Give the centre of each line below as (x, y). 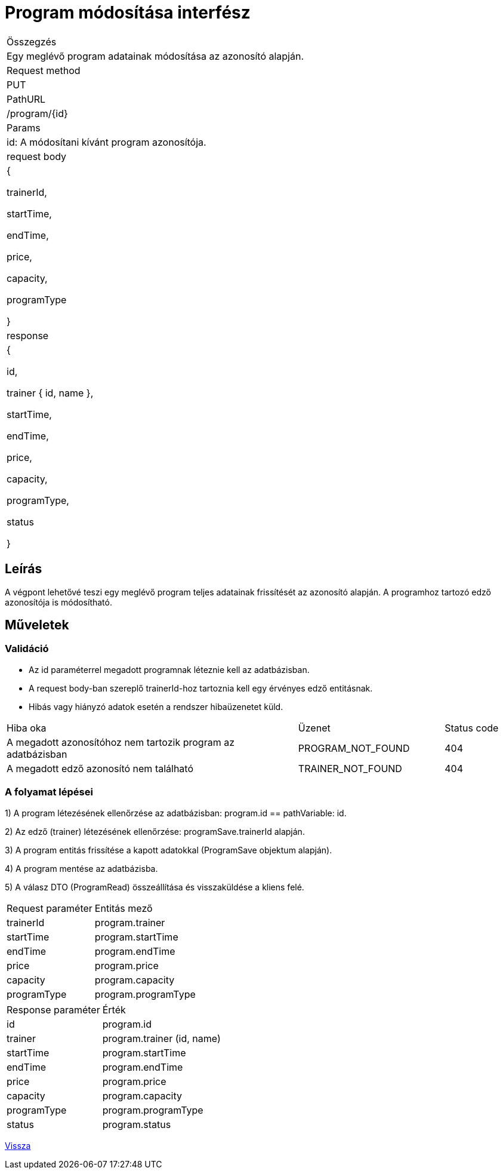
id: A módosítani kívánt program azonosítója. (107, 142)
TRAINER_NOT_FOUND (350, 768)
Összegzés (32, 42)
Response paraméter (53, 1009)
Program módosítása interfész (128, 13)
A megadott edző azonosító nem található (100, 768)
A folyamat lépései (49, 792)
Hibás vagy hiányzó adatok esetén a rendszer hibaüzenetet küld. (156, 706)
